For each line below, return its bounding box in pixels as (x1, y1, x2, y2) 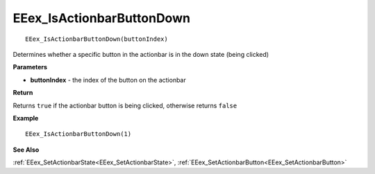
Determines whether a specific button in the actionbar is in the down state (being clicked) (12, 50, 269, 58)
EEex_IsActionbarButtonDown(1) (25, 130, 132, 138)
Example (12, 114, 39, 122)
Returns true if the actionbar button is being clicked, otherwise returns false (12, 101, 237, 110)
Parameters (12, 63, 48, 71)
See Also (12, 146, 40, 154)
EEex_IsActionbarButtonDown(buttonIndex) (25, 35, 168, 43)
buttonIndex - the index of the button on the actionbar (30, 76, 187, 84)
